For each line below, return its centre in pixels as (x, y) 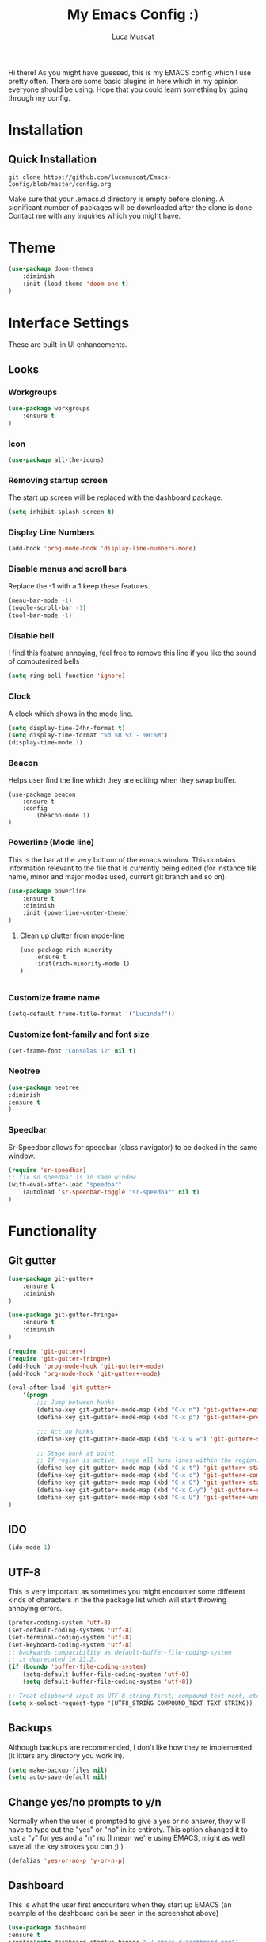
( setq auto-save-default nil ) (58, 1777)
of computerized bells (44, 661)
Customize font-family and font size (79, 1034)
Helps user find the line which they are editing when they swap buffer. (122, 780)
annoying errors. (35, 1609)
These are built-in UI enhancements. (68, 345)
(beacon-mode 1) (63, 816)
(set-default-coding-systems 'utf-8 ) (70, 1630)
